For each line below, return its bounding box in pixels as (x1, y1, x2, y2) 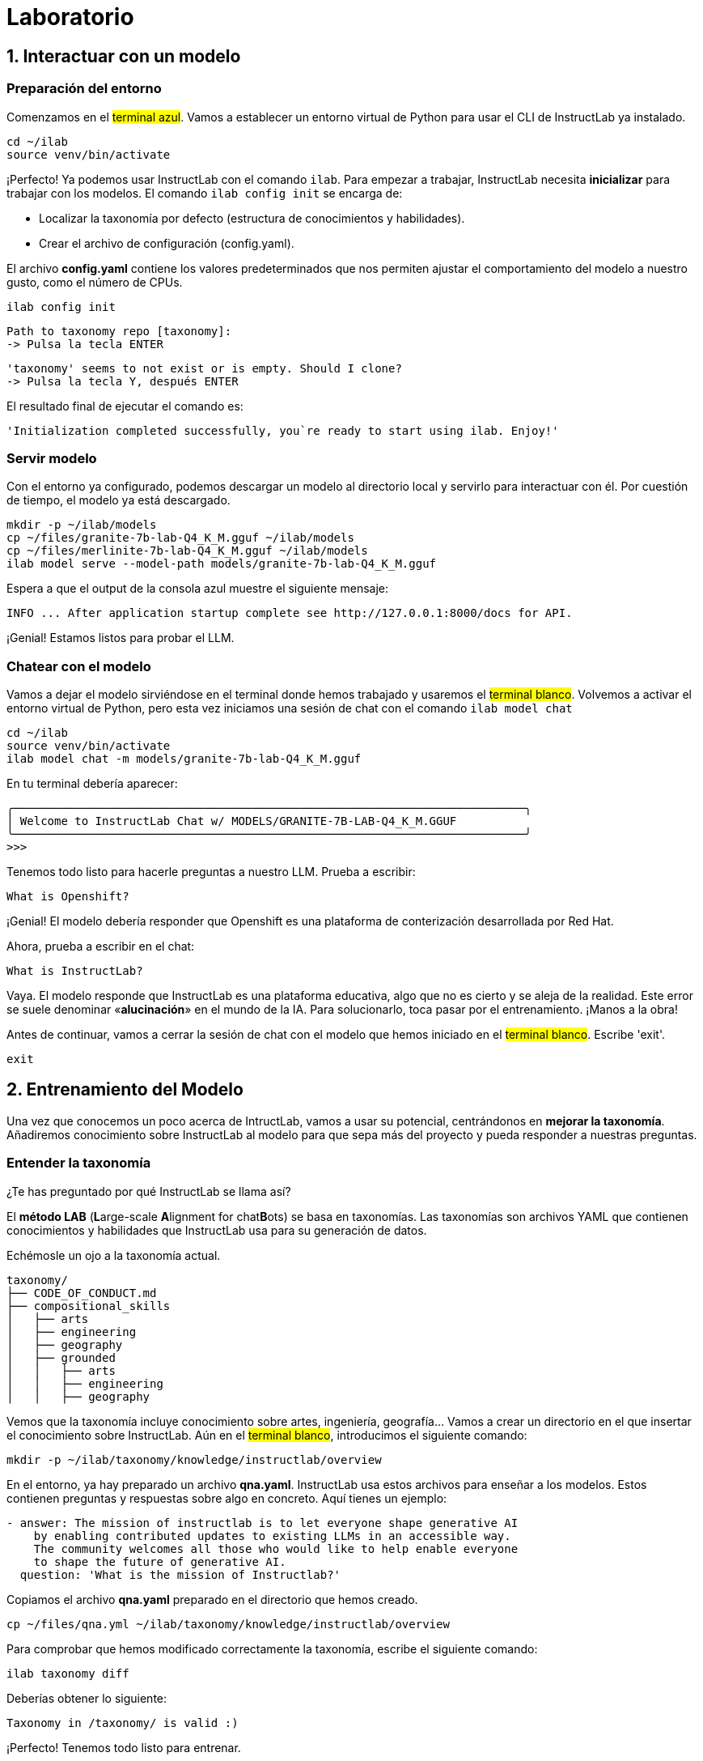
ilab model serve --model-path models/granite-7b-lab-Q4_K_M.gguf (6, 557, 437, 571)
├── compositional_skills (6, 1299, 171, 1312)
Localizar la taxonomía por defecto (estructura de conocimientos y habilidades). (39, 211, 465, 225)
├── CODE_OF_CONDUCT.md (6, 1286, 157, 1299)
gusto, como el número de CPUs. (6, 274, 183, 289)
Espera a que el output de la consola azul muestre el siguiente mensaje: (6, 581, 389, 596)
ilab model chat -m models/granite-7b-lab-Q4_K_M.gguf (6, 752, 362, 766)
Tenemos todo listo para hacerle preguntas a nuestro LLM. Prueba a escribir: (6, 865, 416, 879)
